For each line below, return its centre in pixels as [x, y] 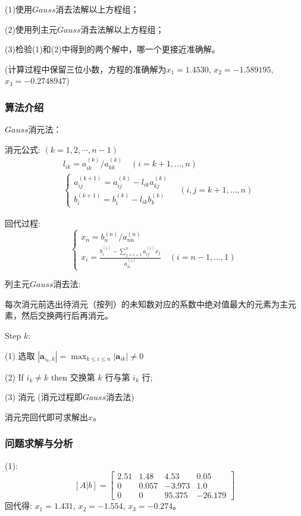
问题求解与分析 [39, 443]
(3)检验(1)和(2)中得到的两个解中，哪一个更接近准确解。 [112, 49]
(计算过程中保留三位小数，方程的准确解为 [86, 69]
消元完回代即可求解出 [46, 416]
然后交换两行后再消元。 [67, 315]
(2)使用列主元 [31, 29]
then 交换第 [73, 377]
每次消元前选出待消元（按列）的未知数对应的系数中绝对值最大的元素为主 [146, 303]
